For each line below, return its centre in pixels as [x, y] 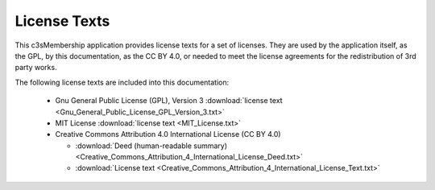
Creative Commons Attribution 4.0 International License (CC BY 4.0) [168, 134]
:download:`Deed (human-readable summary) [151, 146]
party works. [36, 68]
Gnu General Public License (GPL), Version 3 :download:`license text [169, 101]
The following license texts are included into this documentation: [122, 82]
